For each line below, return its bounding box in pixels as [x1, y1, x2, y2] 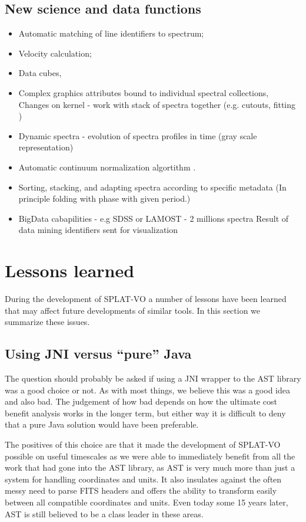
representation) [18, 141, 74, 153]
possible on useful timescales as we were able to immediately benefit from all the [5, 449, 295, 462]
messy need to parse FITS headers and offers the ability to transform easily [5, 484, 277, 497]
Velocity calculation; [18, 47, 92, 59]
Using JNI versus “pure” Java [5, 344, 192, 363]
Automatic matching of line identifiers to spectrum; [18, 27, 204, 40]
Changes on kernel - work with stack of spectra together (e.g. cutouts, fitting [18, 98, 296, 110]
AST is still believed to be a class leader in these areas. [5, 507, 204, 520]
